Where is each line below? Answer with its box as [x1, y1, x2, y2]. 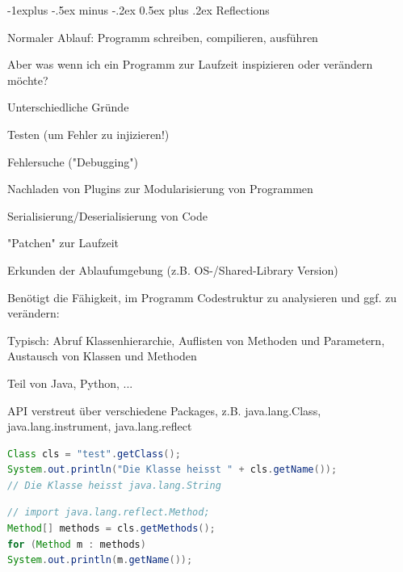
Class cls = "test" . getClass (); [7, 448, 181, 460]
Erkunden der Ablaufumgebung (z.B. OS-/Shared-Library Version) [7, 261, 338, 278]
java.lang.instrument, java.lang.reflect [7, 418, 192, 435]
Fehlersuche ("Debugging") [7, 153, 138, 170]
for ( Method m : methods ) [7, 538, 146, 550]
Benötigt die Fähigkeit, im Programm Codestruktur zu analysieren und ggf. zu [7, 288, 397, 305]
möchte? [7, 71, 48, 88]
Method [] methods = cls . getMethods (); [7, 523, 216, 535]
